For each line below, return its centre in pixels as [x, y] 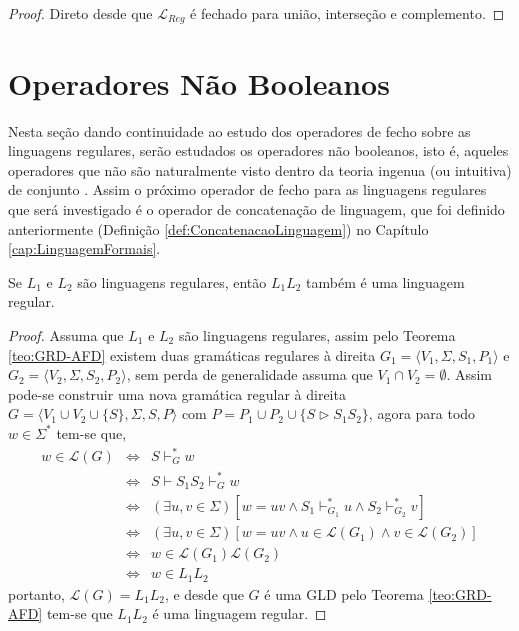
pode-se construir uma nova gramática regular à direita [177, 393]
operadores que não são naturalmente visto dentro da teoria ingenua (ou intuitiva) [260, 169]
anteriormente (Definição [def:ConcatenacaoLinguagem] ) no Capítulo [218, 228]
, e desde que [204, 593]
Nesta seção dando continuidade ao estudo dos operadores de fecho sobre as [239, 130]
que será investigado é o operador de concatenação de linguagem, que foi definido [256, 208]
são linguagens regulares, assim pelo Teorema [317, 334]
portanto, [36, 593]
